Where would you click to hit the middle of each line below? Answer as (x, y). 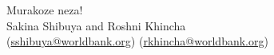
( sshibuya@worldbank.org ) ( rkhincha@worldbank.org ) (137, 41)
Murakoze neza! (45, 10)
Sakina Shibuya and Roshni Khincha (96, 25)
